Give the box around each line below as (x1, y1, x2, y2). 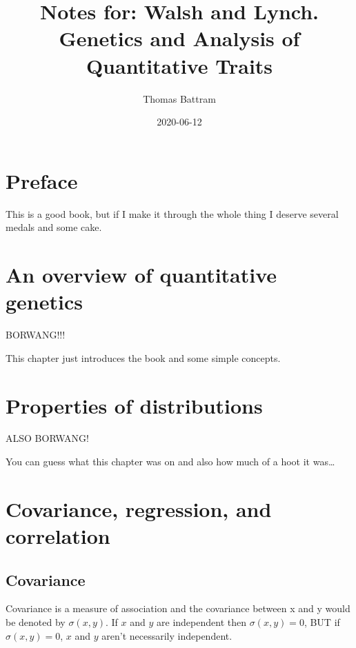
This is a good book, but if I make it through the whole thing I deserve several (6, 206, 339, 221)
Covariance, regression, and (6, 494, 272, 523)
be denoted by (6, 614, 66, 629)
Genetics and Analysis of (59, 24, 300, 52)
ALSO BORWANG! (6, 431, 89, 445)
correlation (6, 522, 110, 549)
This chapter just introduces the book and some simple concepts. (6, 350, 281, 365)
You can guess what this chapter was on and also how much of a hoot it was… (6, 454, 335, 469)
